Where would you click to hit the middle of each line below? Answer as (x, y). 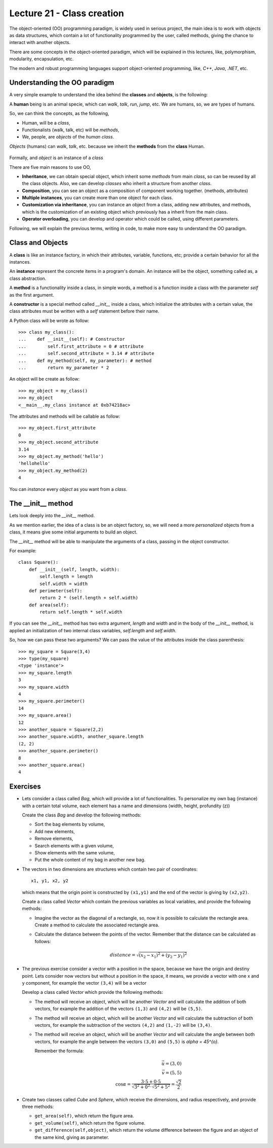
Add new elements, (55, 831)
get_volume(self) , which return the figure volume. (90, 1123)
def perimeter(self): (56, 590)
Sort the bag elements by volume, (70, 824)
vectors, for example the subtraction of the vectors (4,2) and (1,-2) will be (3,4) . (123, 1025)
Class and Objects (39, 243)
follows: (43, 941)
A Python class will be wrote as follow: (49, 320)
